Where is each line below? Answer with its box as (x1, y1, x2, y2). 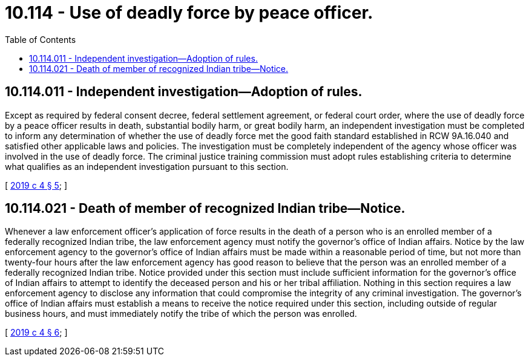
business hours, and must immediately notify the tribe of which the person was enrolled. (5, 308, 357, 319)
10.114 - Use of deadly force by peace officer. (5, 2, 373, 23)
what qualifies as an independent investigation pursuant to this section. (5, 161, 289, 172)
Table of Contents (5, 34, 76, 45)
